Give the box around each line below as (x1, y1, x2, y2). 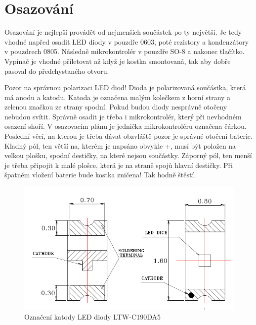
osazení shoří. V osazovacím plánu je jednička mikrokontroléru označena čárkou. (4, 121, 247, 131)
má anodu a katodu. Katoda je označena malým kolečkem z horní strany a (4, 92, 231, 102)
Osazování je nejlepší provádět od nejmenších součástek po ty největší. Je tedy (4, 27, 242, 37)
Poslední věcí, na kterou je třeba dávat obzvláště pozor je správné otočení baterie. (4, 131, 253, 141)
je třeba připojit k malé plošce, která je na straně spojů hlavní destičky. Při (4, 160, 233, 170)
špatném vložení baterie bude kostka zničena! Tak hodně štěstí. (4, 169, 196, 180)
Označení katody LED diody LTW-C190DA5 (24, 311, 161, 322)
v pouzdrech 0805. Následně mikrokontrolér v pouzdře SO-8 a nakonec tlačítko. (4, 46, 245, 56)
